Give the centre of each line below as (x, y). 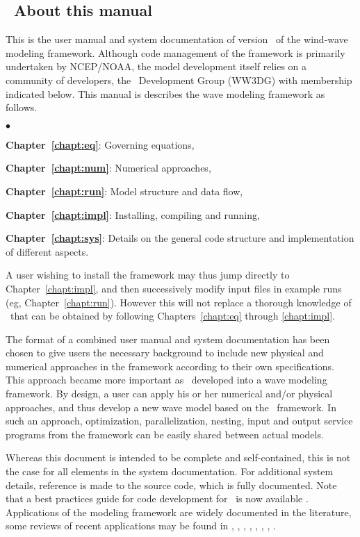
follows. (22, 107)
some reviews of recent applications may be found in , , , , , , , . (141, 526)
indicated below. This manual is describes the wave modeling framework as (165, 93)
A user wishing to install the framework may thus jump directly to (148, 275)
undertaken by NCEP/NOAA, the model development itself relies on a (156, 66)
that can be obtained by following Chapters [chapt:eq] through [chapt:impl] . (172, 316)
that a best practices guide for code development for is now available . (157, 498)
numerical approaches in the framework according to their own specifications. (170, 366)
